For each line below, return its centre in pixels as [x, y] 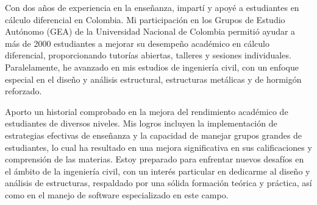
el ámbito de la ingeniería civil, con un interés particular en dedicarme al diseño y [158, 171]
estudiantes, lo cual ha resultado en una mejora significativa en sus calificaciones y [158, 147]
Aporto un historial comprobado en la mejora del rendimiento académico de [147, 111]
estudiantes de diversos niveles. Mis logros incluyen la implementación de [141, 123]
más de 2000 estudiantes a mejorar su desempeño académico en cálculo [137, 43]
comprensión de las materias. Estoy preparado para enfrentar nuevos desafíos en [155, 159]
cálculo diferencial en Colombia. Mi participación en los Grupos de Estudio [145, 19]
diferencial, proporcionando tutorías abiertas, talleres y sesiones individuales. [148, 55]
